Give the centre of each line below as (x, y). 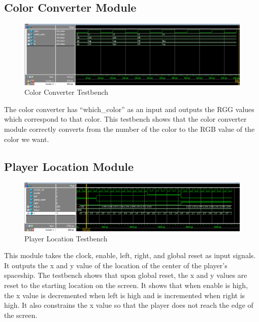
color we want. (27, 139)
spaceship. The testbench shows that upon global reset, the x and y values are (126, 275)
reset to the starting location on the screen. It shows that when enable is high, (126, 285)
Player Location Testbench (66, 238)
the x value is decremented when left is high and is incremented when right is (125, 295)
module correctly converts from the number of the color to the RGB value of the (129, 129)
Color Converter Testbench (67, 92)
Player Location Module (69, 166)
